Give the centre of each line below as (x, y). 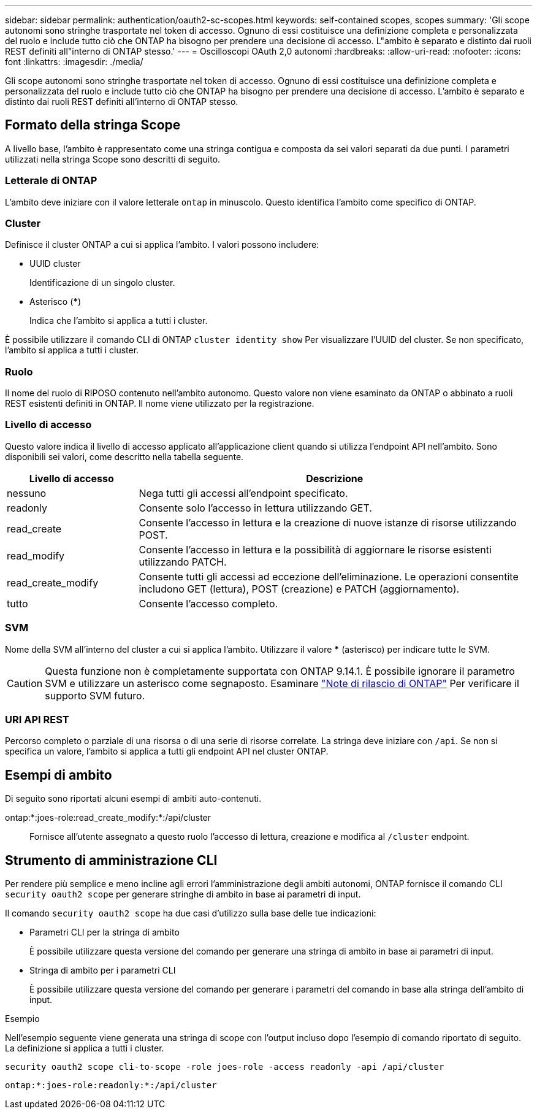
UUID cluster (55, 264)
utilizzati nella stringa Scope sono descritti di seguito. (113, 159)
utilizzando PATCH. (183, 562)
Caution (25, 683)
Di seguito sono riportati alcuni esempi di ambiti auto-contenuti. (133, 799)
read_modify (36, 555)
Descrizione (335, 478)
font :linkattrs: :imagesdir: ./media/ (74, 62)
